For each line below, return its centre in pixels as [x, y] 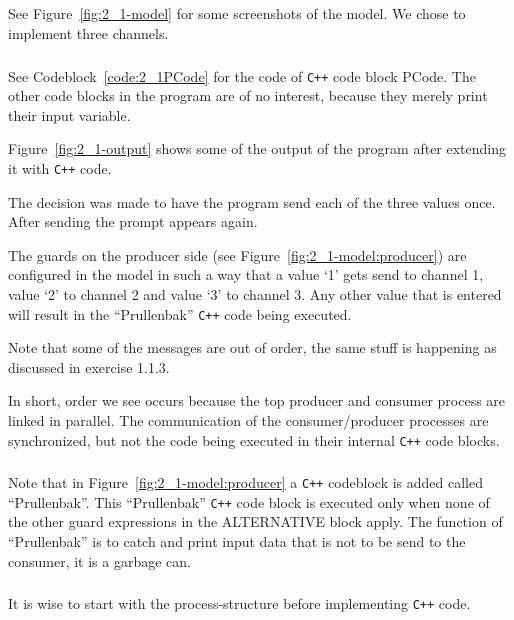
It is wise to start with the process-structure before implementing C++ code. [239, 603]
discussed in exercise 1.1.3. [89, 366]
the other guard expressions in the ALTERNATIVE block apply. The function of [255, 521]
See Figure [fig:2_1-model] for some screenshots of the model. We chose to [237, 13]
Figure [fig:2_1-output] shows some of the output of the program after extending [257, 148]
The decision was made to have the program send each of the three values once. [252, 201]
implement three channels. [88, 32]
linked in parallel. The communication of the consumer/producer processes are [248, 420]
